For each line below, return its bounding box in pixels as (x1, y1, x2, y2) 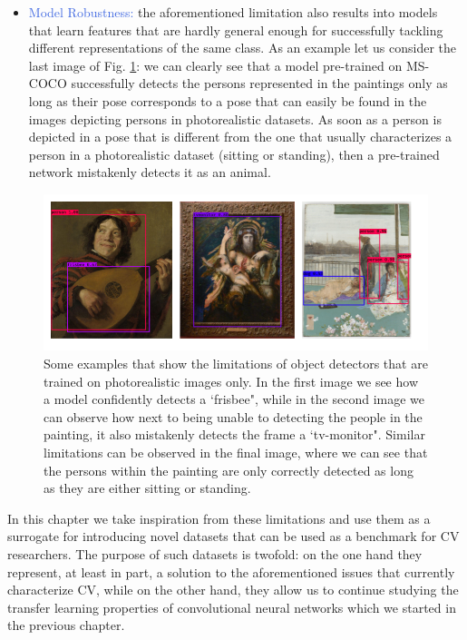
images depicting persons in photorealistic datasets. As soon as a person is (28, 109, 442, 128)
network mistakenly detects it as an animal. (28, 162, 271, 182)
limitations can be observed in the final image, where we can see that (44, 442, 428, 461)
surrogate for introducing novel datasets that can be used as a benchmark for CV (7, 527, 460, 546)
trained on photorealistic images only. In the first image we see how (44, 371, 418, 390)
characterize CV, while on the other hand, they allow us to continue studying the (7, 580, 459, 599)
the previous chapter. (7, 615, 125, 635)
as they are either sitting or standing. (44, 478, 251, 497)
